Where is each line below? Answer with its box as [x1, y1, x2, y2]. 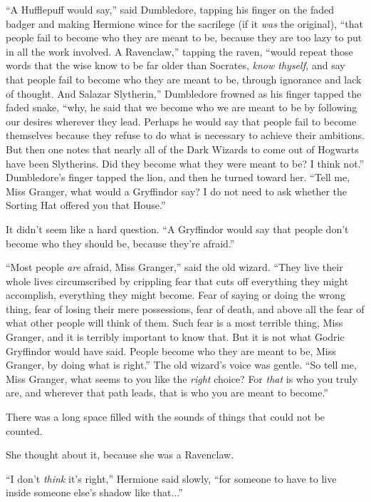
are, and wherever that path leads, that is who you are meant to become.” [6, 385, 328, 400]
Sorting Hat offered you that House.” [6, 198, 166, 212]
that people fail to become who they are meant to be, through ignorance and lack [6, 71, 362, 86]
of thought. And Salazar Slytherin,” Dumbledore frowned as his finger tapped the [6, 86, 362, 101]
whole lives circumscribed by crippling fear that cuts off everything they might [6, 273, 349, 288]
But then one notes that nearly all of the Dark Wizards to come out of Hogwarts [6, 141, 359, 156]
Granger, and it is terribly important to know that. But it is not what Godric [6, 329, 345, 344]
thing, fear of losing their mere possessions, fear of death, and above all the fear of [6, 301, 365, 316]
